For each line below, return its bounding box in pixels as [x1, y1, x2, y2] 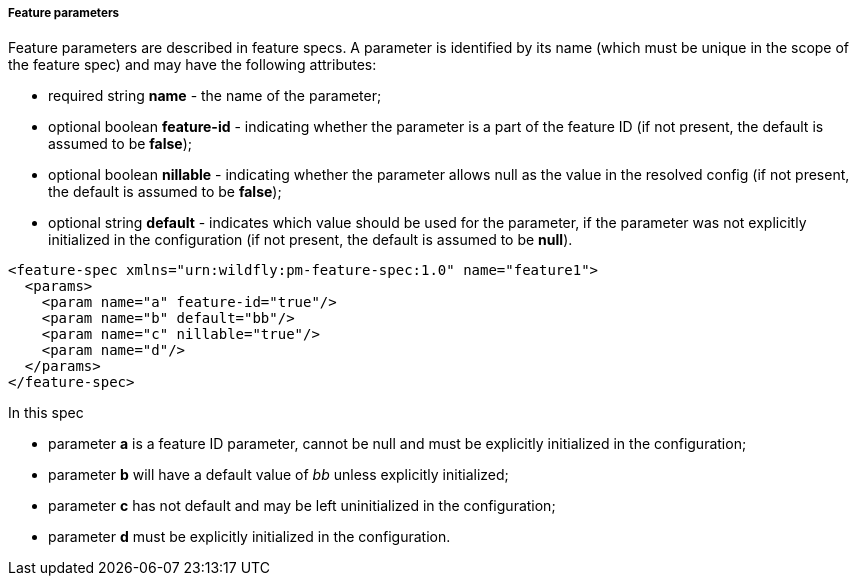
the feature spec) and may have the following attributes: [8, 56, 377, 74]
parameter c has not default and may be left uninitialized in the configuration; [48, 497, 556, 515]
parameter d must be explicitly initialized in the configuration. [48, 528, 451, 546]
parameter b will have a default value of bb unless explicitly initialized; [48, 466, 509, 484]
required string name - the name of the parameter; [48, 87, 382, 105]
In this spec [8, 404, 84, 422]
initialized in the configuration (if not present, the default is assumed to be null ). [48, 231, 573, 249]
